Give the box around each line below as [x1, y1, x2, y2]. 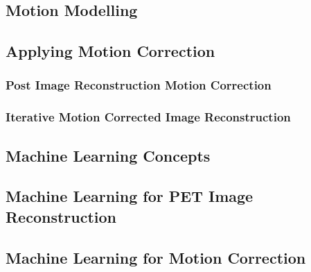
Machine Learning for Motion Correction [6, 246, 306, 268]
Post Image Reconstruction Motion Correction [6, 76, 272, 94]
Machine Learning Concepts [6, 144, 211, 166]
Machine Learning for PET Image [6, 185, 254, 207]
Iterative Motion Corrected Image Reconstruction [6, 108, 291, 126]
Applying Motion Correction [6, 40, 215, 62]
